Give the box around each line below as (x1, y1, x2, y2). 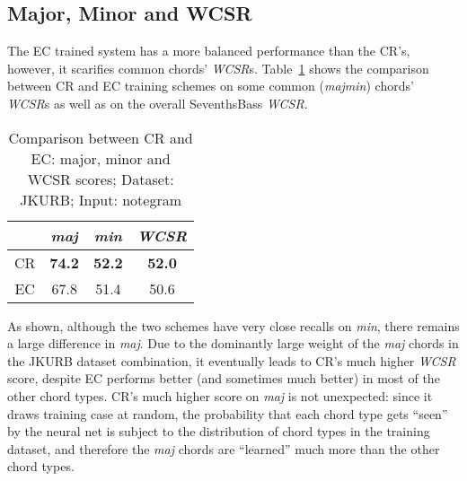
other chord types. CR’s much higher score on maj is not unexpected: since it (7, 386, 433, 405)
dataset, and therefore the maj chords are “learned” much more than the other (7, 439, 440, 458)
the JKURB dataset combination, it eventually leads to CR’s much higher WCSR (7, 351, 456, 370)
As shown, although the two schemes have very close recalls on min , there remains (7, 316, 460, 335)
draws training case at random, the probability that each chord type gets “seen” (7, 404, 448, 423)
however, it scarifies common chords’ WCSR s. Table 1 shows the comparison (7, 58, 429, 77)
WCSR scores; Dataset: (27, 168, 174, 189)
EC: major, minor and (31, 147, 171, 169)
